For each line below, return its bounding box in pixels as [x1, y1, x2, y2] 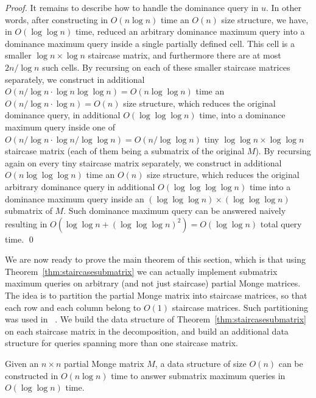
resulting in [5, 217, 47, 230]
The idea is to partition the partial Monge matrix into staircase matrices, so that [5, 289, 307, 302]
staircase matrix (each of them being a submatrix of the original [5, 144, 245, 157]
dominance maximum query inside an [5, 192, 144, 205]
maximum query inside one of [5, 120, 115, 133]
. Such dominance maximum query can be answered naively [63, 204, 286, 217]
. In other [266, 1, 301, 13]
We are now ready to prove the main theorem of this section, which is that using [5, 253, 306, 266]
